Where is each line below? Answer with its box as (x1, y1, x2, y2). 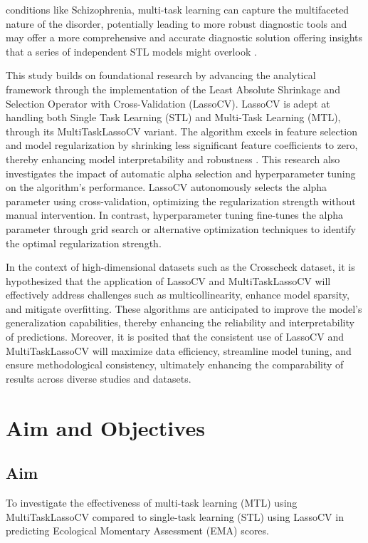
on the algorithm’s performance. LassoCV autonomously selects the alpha (6, 180, 327, 195)
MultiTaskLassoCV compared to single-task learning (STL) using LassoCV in (6, 509, 344, 524)
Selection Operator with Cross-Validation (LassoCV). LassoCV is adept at (6, 95, 330, 110)
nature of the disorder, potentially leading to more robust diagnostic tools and (6, 16, 347, 31)
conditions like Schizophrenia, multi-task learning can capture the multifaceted (6, 2, 349, 16)
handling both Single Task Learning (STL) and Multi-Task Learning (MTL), (6, 110, 341, 125)
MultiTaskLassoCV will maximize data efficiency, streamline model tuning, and (6, 343, 352, 358)
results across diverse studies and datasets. (6, 371, 191, 386)
